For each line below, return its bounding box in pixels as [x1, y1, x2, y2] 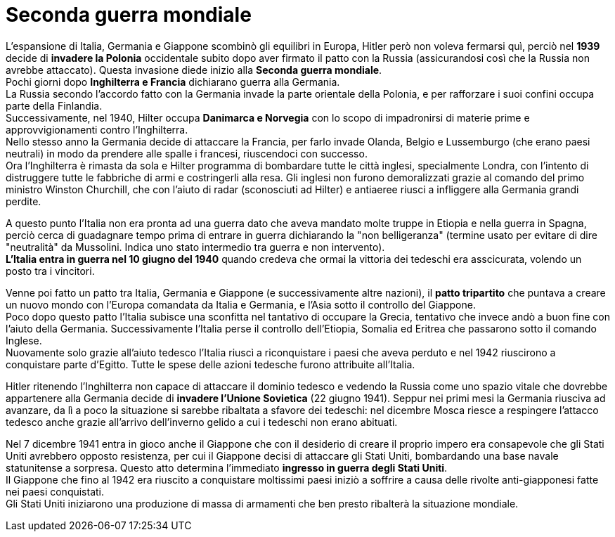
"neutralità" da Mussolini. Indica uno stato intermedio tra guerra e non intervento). [6, 240, 385, 253]
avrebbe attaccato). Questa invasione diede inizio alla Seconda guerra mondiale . [6, 63, 382, 76]
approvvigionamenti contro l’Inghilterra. [6, 123, 188, 136]
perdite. [6, 195, 41, 207]
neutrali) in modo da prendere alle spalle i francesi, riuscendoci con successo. [6, 147, 368, 160]
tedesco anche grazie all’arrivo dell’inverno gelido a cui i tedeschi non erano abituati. [6, 415, 398, 428]
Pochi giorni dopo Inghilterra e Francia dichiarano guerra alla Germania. [6, 75, 340, 88]
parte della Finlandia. [6, 99, 103, 112]
